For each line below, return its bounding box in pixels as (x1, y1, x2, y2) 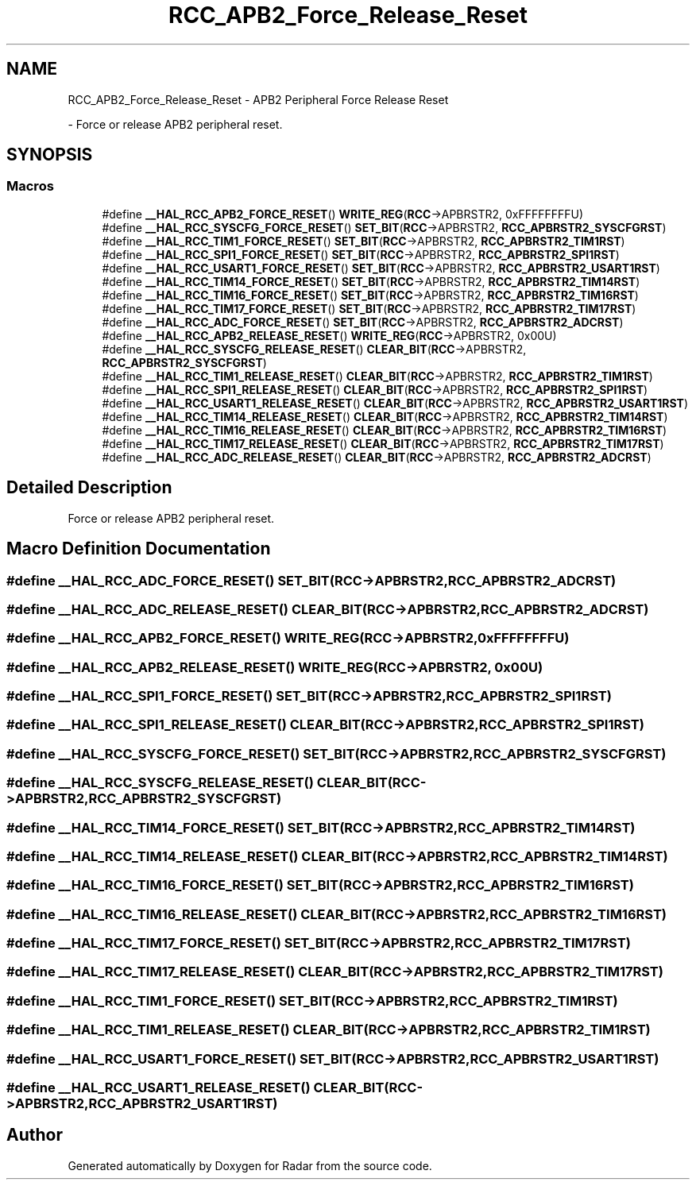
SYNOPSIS (6, 145, 93, 165)
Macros (6, 178, 54, 195)
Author (6, 1125, 63, 1145)
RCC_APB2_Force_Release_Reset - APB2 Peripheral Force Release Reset (68, 92, 449, 106)
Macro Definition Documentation (6, 539, 271, 559)
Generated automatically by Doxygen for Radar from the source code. (68, 1158, 432, 1172)
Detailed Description (6, 477, 172, 498)
